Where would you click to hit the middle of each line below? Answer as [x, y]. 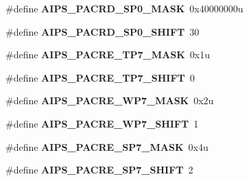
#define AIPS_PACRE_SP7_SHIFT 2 [99, 170]
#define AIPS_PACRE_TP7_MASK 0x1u [108, 55]
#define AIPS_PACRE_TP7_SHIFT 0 [100, 77]
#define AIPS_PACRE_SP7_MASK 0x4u [107, 146]
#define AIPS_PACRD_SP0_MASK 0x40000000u [125, 8]
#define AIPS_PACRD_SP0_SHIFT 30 [103, 31]
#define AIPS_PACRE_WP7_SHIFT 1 [102, 123]
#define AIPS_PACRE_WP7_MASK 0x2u [110, 100]
